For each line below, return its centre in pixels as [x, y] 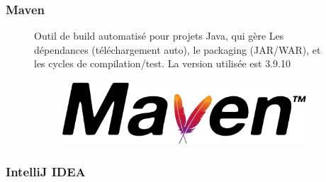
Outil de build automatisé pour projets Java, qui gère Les [159, 36]
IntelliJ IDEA [46, 171]
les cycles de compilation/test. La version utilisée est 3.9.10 [162, 63]
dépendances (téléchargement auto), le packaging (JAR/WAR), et [178, 49]
